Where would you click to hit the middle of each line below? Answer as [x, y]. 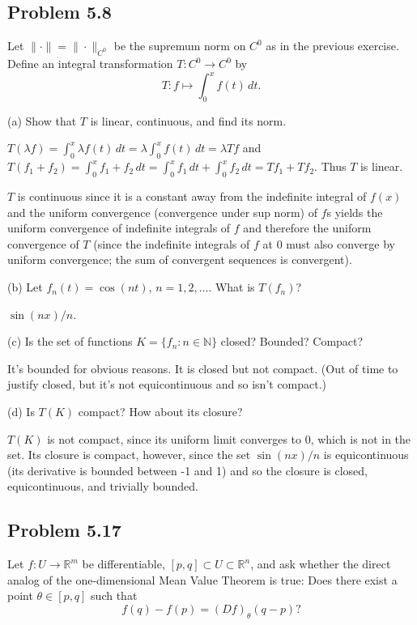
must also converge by [341, 243]
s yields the [355, 212]
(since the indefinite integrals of [172, 243]
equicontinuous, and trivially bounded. [103, 486]
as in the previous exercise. [332, 46]
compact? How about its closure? [160, 412]
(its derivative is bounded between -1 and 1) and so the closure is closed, [188, 470]
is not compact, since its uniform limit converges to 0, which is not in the [229, 438]
